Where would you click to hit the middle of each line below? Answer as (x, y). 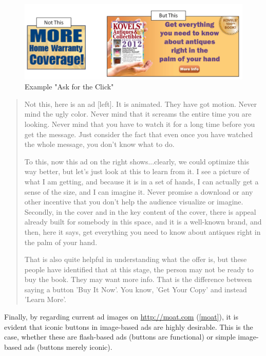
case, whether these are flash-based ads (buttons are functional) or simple (120, 337)
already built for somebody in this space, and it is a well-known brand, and (143, 222)
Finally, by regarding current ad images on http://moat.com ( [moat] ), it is (121, 317)
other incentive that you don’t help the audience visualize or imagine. (134, 202)
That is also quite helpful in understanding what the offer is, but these (136, 259)
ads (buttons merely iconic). (68, 346)
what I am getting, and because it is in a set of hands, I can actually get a (141, 181)
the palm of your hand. (61, 242)
